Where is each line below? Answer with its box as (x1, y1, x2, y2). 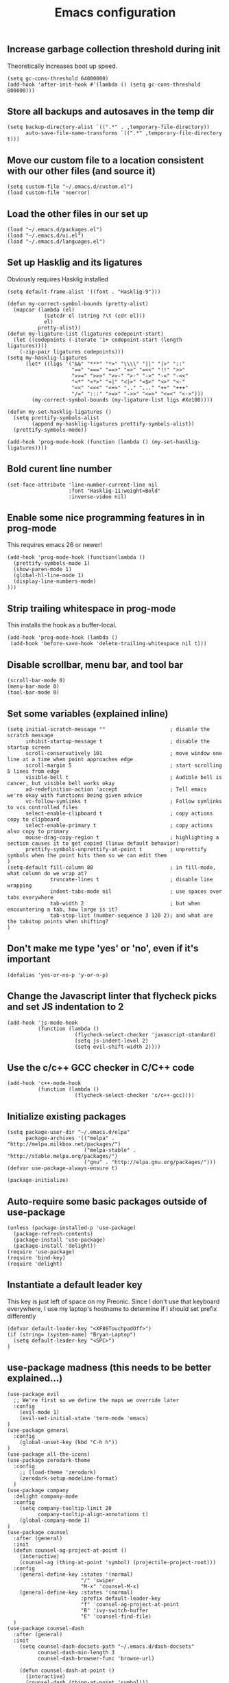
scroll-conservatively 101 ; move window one (25, 750, 223, 756)
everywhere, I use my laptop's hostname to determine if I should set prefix (7, 1304, 217, 1312)
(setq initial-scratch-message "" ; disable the (7, 726, 210, 732)
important (7, 953, 51, 965)
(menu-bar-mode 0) (7, 683, 60, 690)
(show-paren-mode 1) (13, 566, 72, 573)
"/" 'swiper (80, 1577, 115, 1583)
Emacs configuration (54, 5, 176, 21)
